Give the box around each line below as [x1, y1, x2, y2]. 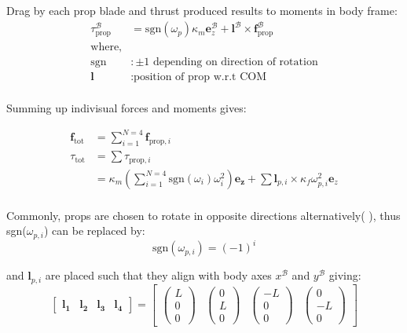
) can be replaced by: [43, 222, 145, 239]
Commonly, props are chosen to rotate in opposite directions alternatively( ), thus [6, 207, 401, 223]
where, [90, 42, 123, 53]
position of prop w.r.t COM [134, 71, 267, 83]
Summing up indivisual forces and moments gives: [6, 100, 247, 116]
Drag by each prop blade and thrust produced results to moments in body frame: [6, 2, 398, 18]
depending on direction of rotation [153, 57, 318, 68]
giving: [328, 267, 361, 284]
